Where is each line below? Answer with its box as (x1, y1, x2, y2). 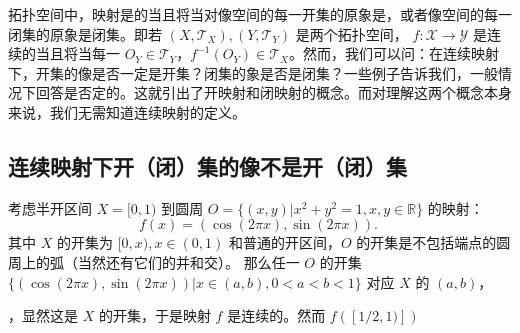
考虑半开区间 (8, 197, 92, 218)
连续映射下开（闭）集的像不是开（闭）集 (8, 150, 407, 181)
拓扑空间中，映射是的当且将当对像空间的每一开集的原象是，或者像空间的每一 (8, 4, 512, 24)
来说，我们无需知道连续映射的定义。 (8, 101, 246, 122)
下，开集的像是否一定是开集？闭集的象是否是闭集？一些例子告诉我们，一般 (8, 62, 498, 83)
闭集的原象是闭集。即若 (8, 23, 162, 44)
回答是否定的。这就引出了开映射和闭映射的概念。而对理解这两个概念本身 (35, 82, 512, 103)
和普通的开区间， (228, 232, 341, 253)
